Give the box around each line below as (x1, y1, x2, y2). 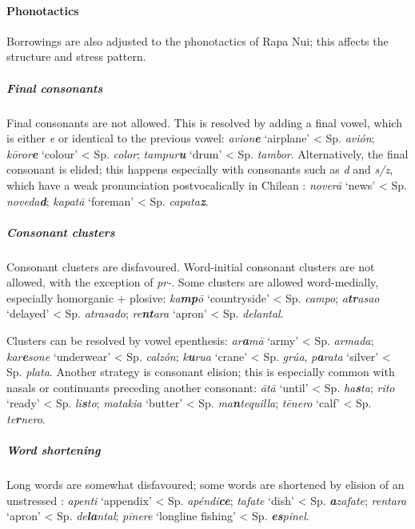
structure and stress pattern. (6, 48, 146, 65)
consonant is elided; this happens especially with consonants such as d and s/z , (6, 161, 393, 178)
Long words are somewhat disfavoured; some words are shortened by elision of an (6, 476, 405, 493)
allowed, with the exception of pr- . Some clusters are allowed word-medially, (6, 274, 379, 291)
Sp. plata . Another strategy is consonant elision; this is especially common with (6, 363, 395, 380)
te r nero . (6, 411, 46, 427)
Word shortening (6, 442, 101, 459)
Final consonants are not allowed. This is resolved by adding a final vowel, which (6, 114, 402, 130)
